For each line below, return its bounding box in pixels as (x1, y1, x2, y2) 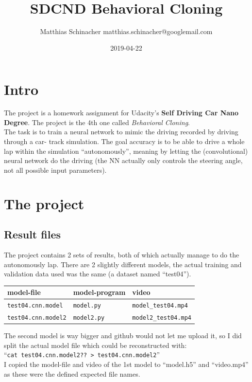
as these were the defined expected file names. (4, 368, 140, 379)
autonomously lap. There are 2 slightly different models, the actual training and (4, 259, 242, 269)
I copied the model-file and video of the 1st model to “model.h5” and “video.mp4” (4, 359, 249, 369)
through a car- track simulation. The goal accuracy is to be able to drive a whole (4, 136, 245, 146)
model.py (73, 302, 101, 309)
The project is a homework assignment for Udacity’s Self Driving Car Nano (4, 108, 239, 118)
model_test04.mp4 (132, 302, 188, 309)
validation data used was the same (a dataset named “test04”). (4, 269, 191, 279)
